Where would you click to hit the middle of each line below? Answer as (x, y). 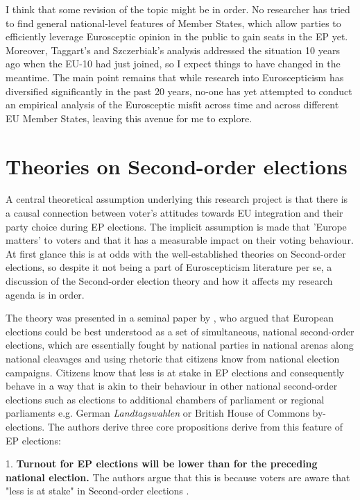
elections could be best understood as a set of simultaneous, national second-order (180, 331)
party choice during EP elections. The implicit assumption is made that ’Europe (176, 226)
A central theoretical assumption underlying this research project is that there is (177, 199)
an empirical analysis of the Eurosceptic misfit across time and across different (172, 105)
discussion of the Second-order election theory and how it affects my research (169, 281)
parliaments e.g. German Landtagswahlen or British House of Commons (157, 413)
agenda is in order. (45, 294)
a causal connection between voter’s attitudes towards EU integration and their (174, 213)
